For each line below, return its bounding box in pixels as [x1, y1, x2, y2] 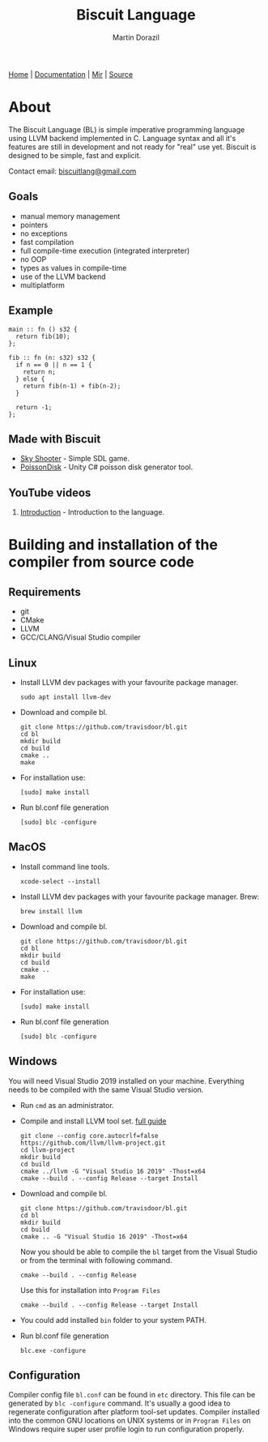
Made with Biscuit [8, 432, 101, 446]
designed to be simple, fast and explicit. [8, 150, 142, 160]
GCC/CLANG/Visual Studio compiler [19, 632, 142, 642]
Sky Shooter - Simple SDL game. [19, 454, 130, 464]
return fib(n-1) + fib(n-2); [23, 382, 121, 390]
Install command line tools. [19, 862, 110, 871]
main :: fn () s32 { [8, 325, 79, 333]
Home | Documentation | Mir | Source [8, 69, 134, 79]
